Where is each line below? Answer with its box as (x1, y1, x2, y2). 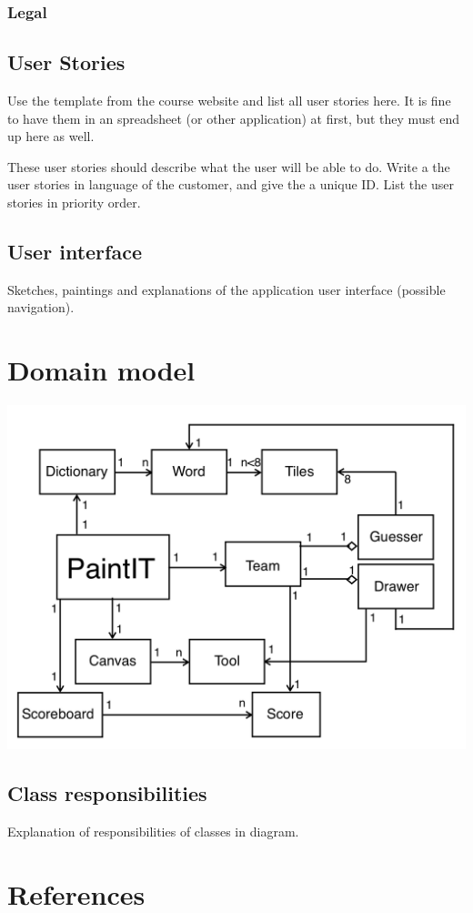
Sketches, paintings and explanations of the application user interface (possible (7, 279, 446, 299)
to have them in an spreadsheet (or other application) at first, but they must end (7, 108, 460, 127)
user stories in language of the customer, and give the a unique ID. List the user (7, 175, 454, 194)
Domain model (7, 351, 196, 389)
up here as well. (7, 127, 95, 146)
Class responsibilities (7, 779, 207, 807)
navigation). (7, 298, 75, 317)
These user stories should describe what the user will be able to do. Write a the (7, 157, 450, 176)
